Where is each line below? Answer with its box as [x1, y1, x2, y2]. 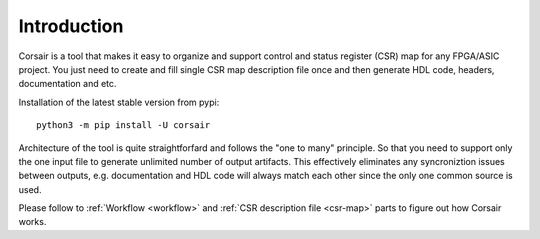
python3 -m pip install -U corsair [36, 120, 211, 131]
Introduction [18, 15, 124, 37]
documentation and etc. [18, 78, 117, 90]
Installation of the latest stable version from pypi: [18, 96, 220, 108]
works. [18, 216, 47, 228]
